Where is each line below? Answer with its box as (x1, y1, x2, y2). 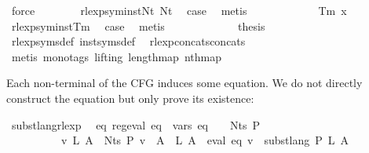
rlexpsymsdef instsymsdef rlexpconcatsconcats (11, 33, 246, 49)
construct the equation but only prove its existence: (6, 89, 254, 106)
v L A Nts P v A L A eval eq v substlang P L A (60, 132, 349, 148)
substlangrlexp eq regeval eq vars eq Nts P (11, 116, 261, 133)
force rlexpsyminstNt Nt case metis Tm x (11, 2, 347, 18)
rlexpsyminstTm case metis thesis (11, 17, 265, 34)
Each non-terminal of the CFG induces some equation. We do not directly (6, 75, 363, 91)
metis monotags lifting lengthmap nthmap (11, 48, 221, 64)
